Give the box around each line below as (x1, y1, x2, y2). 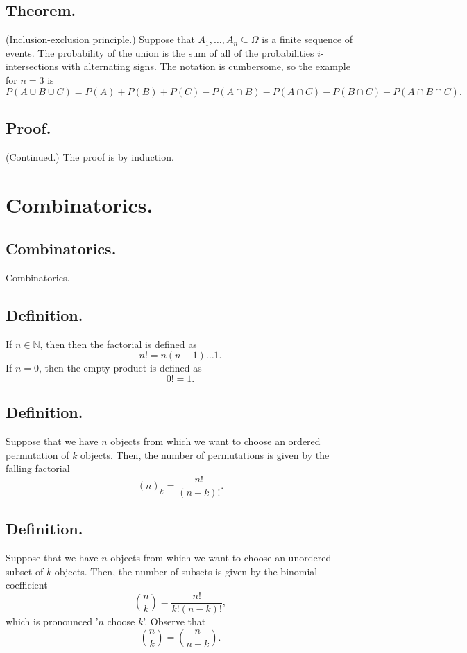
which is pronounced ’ (6, 614, 99, 629)
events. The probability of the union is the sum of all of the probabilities (6, 45, 314, 60)
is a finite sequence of (262, 32, 353, 46)
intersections (6, 59, 59, 73)
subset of (6, 564, 44, 578)
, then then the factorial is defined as (40, 336, 197, 351)
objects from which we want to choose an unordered (110, 550, 332, 565)
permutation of (6, 447, 69, 462)
